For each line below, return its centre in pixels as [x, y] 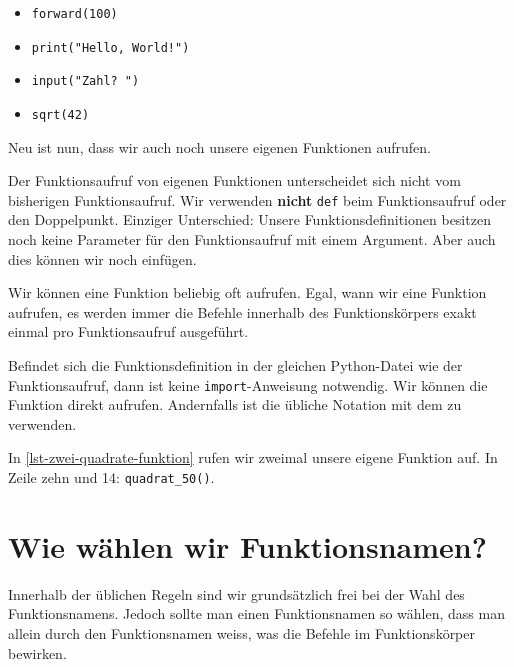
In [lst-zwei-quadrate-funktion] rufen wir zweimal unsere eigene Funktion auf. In [253, 457]
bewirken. [37, 652]
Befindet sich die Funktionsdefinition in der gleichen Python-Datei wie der [235, 365]
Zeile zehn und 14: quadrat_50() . [111, 477]
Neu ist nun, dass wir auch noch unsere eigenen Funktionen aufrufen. [219, 146]
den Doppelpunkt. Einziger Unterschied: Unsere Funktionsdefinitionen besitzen [249, 219]
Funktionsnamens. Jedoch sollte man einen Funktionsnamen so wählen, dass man [256, 613]
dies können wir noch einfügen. [102, 258]
